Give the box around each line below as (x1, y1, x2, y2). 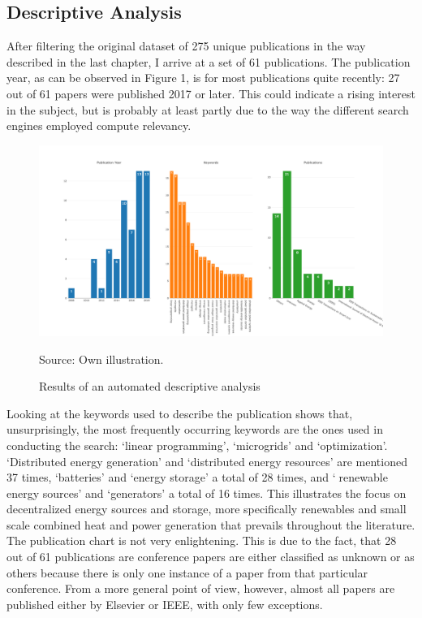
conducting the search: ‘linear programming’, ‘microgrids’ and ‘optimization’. (6, 436, 388, 453)
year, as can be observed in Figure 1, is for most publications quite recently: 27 (6, 69, 400, 86)
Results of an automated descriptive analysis (39, 378, 261, 395)
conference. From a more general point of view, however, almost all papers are (6, 580, 395, 597)
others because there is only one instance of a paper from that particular (6, 564, 368, 581)
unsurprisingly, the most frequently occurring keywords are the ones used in (6, 421, 383, 438)
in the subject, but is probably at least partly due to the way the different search (6, 101, 409, 118)
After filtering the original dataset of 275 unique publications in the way (6, 37, 366, 54)
